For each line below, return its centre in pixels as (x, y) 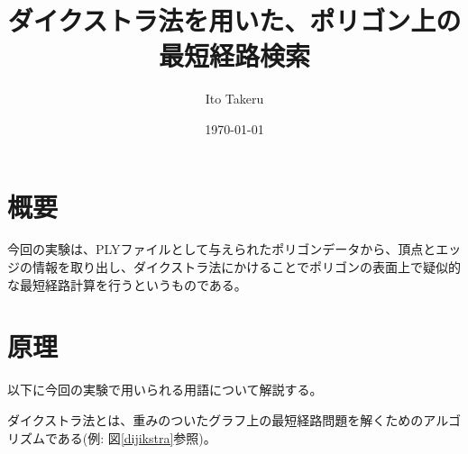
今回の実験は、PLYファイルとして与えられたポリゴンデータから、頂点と (222, 249)
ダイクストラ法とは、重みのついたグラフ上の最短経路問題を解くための (216, 419)
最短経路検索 (234, 55)
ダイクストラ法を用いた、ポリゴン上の (234, 20)
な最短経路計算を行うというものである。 (127, 284)
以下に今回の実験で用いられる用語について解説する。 (165, 390)
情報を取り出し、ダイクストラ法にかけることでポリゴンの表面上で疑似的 (246, 267)
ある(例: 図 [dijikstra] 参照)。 (137, 437)
